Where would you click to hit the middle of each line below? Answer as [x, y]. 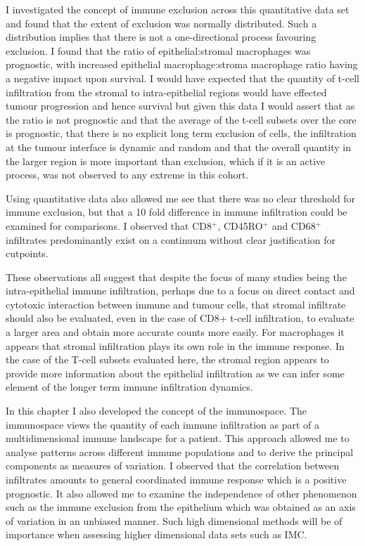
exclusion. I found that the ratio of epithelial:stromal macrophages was [158, 50]
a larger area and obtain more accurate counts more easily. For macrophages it [175, 332]
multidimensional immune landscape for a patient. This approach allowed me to [178, 438]
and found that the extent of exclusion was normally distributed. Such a [161, 23]
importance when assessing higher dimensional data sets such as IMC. [156, 534]
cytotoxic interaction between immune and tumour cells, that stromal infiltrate [176, 304]
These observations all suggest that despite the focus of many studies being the [176, 277]
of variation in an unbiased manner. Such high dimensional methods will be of [174, 520]
